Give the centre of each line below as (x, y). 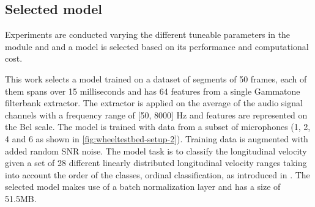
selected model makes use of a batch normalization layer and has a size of (143, 187)
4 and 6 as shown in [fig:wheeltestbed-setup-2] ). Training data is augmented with (157, 138)
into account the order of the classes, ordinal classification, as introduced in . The (157, 174)
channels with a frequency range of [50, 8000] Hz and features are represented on (156, 114)
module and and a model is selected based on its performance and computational (157, 46)
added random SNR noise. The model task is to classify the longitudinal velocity (156, 151)
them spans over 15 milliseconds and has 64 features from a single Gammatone (153, 91)
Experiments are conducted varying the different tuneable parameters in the (148, 34)
